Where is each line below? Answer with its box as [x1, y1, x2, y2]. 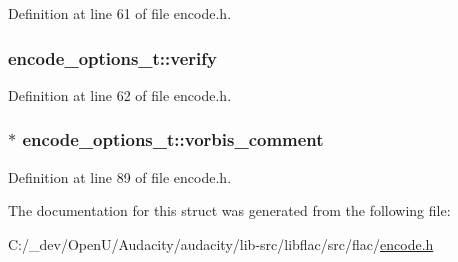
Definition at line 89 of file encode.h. [8, 166, 232, 187]
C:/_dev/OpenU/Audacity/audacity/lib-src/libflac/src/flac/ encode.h [8, 233, 434, 254]
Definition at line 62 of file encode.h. [8, 84, 232, 105]
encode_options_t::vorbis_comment [22, 127, 324, 152]
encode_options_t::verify [8, 45, 217, 70]
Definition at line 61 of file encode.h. [8, 3, 232, 23]
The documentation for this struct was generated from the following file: [8, 200, 451, 221]
